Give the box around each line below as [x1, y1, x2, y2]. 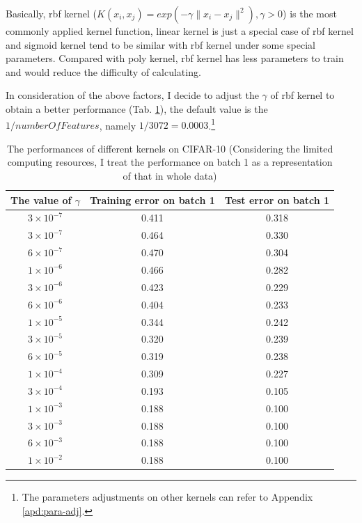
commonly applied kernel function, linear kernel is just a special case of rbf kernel [6, 24, 354, 38]
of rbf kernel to [270, 88, 335, 102]
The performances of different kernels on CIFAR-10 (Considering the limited [6, 141, 333, 155]
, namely [99, 118, 136, 132]
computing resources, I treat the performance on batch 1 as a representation [7, 155, 333, 169]
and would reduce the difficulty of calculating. [6, 64, 201, 79]
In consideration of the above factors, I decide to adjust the [6, 88, 259, 102]
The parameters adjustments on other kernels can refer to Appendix [22, 490, 313, 504]
